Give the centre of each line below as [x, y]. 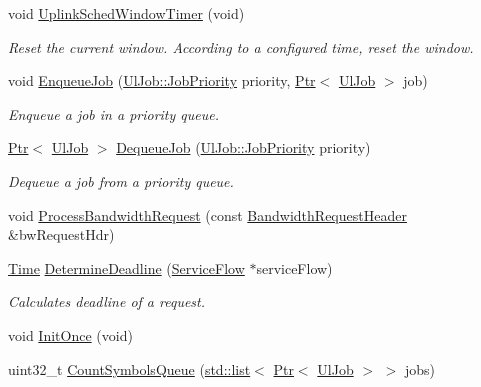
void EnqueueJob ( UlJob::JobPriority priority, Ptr [162, 80]
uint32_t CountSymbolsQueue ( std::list [129, 368]
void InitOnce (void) [70, 334]
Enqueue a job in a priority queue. [113, 113]
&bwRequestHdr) [61, 234]
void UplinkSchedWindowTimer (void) [126, 13]
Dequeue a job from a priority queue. [121, 180]
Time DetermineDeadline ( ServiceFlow [126, 267]
